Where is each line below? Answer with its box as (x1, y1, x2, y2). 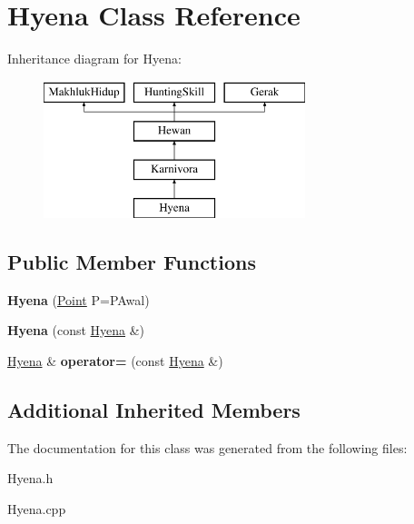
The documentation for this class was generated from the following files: (7, 438, 408, 457)
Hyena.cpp (7, 499, 66, 518)
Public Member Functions (7, 247, 256, 275)
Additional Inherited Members (7, 395, 301, 423)
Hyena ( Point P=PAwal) (7, 290, 150, 309)
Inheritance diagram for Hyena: (7, 49, 182, 68)
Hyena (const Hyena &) (7, 321, 145, 340)
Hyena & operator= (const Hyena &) (7, 351, 223, 370)
